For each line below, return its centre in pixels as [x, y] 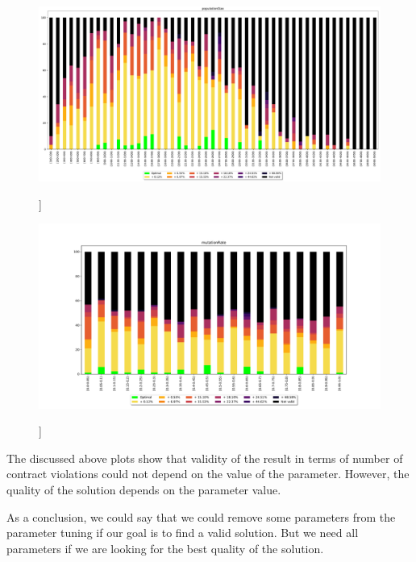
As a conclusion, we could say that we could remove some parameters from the [201, 516]
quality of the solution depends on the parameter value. [144, 489]
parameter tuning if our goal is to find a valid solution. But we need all [183, 533]
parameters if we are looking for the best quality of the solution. [165, 548]
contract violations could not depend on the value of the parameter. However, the [208, 474]
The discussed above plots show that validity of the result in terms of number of [205, 458]
